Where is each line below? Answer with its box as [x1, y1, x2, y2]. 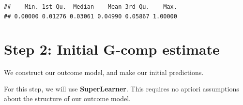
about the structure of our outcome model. [4, 93, 131, 103]
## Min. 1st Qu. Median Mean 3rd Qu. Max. [4, 3, 177, 10]
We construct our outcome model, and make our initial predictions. [4, 67, 204, 77]
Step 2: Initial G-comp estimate [4, 39, 220, 59]
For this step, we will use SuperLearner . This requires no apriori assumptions [4, 83, 239, 93]
